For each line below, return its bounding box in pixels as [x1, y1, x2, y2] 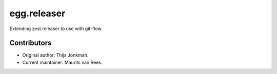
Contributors [9, 39, 52, 47]
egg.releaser [9, 8, 66, 19]
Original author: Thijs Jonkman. [22, 52, 89, 58]
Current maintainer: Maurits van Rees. [22, 59, 103, 65]
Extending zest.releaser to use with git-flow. [9, 26, 103, 32]
